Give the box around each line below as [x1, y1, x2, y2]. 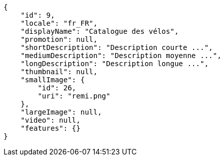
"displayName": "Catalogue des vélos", [20, 27, 179, 35]
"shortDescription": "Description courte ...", [20, 43, 213, 51]
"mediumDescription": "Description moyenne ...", [20, 51, 221, 60]
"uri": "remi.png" [38, 92, 110, 100]
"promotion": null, [20, 35, 98, 43]
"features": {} [20, 124, 81, 132]
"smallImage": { [20, 76, 85, 84]
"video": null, [20, 116, 81, 124]
